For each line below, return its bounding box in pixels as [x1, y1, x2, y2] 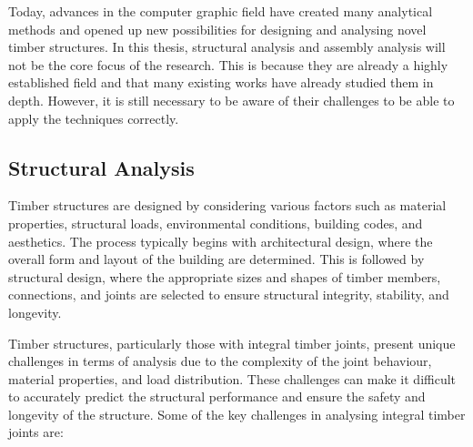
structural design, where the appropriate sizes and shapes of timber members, [8, 267, 441, 286]
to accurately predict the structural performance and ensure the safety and [8, 387, 426, 406]
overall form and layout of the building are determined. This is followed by [8, 249, 425, 269]
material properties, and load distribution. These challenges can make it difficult [8, 369, 457, 388]
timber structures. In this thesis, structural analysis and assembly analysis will [8, 37, 446, 56]
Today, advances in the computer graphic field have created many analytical [8, 2, 433, 20]
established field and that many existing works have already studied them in [8, 73, 434, 92]
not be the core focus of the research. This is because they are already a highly [8, 55, 448, 74]
